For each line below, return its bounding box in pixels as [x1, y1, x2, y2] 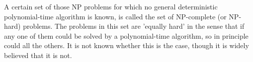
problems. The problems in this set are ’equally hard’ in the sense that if [23, 21, 245, 31]
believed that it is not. [4, 50, 72, 60]
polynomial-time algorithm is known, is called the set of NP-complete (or [4, 11, 227, 21]
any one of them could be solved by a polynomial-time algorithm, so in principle [4, 30, 249, 41]
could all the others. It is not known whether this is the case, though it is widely [4, 40, 249, 51]
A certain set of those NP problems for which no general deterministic [4, 1, 218, 11]
